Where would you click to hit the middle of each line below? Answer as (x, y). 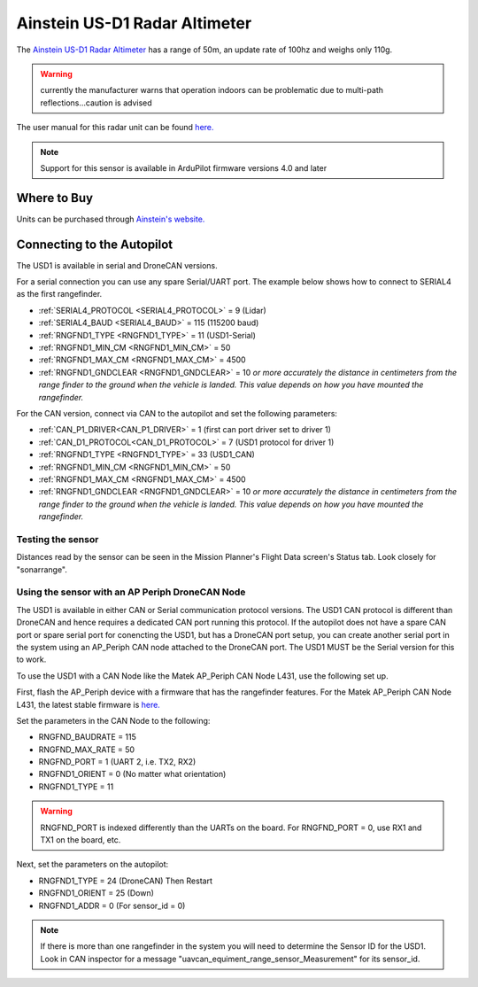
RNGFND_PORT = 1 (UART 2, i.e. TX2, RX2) (117, 762)
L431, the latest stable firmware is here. (89, 704)
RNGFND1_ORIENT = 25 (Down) (96, 893)
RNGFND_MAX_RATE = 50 (87, 750)
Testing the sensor (58, 539)
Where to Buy (54, 198)
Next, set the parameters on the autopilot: (93, 865)
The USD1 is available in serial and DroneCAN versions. (117, 265)
